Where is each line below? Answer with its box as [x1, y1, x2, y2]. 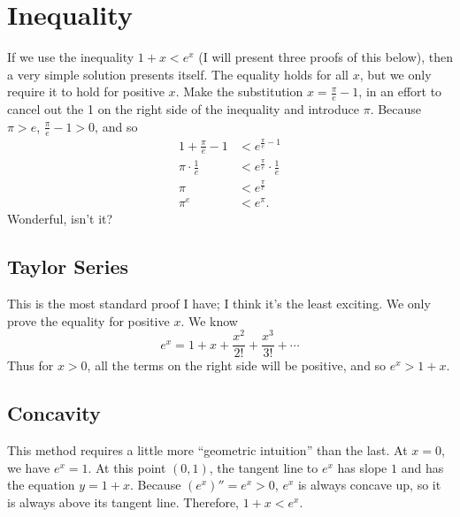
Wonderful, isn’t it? [7, 209, 113, 228]
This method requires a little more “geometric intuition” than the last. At [7, 441, 408, 460]
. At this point [88, 458, 166, 476]
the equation [7, 475, 75, 494]
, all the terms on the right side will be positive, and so [87, 356, 387, 375]
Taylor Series [7, 253, 129, 280]
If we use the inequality [7, 48, 134, 66]
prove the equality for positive [7, 311, 170, 330]
